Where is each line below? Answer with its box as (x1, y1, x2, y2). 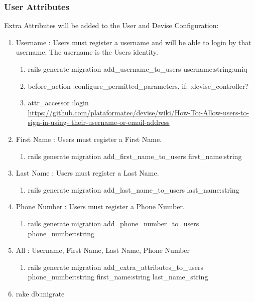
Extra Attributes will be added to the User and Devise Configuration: (4, 20, 219, 31)
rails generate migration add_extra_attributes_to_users (28, 261, 203, 272)
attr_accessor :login (28, 97, 89, 108)
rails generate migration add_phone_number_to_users (28, 218, 199, 228)
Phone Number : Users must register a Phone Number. (16, 201, 185, 212)
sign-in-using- (28, 117, 69, 127)
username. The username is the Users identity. (16, 47, 158, 57)
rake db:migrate (16, 288, 65, 298)
